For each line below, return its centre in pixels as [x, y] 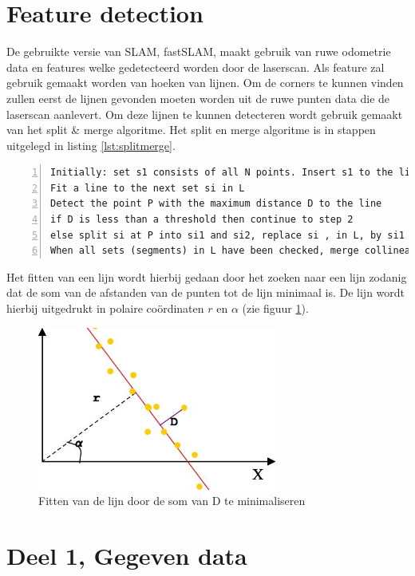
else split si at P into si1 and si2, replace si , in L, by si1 [227, 235]
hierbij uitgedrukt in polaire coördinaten [105, 308]
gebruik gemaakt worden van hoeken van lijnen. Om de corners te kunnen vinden [205, 83]
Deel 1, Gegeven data [127, 556]
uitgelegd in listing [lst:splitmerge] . [91, 145]
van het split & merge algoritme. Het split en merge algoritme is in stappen [191, 130]
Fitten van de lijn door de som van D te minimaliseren [172, 501]
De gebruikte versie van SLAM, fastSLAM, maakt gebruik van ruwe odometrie [199, 51]
